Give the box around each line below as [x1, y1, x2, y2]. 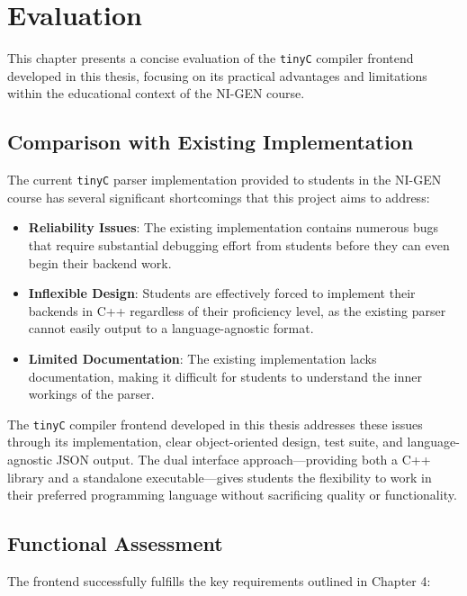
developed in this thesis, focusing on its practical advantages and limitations [7, 66, 427, 85]
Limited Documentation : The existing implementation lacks [28, 348, 377, 367]
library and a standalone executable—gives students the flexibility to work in [7, 467, 432, 486]
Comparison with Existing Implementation [7, 128, 414, 156]
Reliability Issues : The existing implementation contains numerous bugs [28, 218, 439, 237]
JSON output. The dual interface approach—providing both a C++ [56, 450, 431, 469]
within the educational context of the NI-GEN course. [7, 84, 305, 103]
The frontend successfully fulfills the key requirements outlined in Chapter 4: [7, 572, 431, 590]
